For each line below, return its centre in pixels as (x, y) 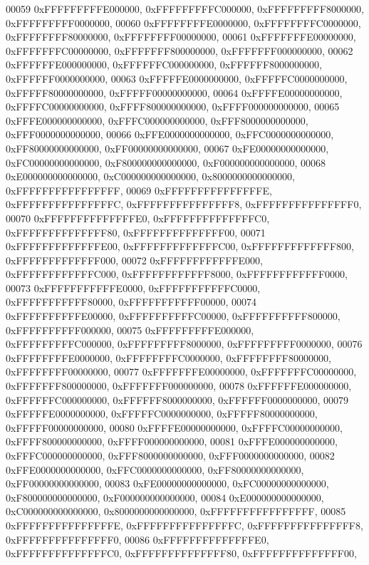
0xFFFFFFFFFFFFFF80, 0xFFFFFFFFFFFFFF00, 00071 (136, 232)
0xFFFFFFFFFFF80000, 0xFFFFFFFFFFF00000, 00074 (131, 302)
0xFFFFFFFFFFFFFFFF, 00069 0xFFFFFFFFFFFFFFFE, (139, 190)
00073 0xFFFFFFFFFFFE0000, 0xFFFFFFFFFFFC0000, (133, 287)
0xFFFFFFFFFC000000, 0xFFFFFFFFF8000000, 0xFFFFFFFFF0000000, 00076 (184, 344)
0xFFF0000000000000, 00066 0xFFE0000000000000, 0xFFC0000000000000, (170, 134)
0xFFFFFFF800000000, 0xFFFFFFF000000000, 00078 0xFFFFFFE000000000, (179, 386)
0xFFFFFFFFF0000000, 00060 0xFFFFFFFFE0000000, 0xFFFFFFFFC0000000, (183, 22)
